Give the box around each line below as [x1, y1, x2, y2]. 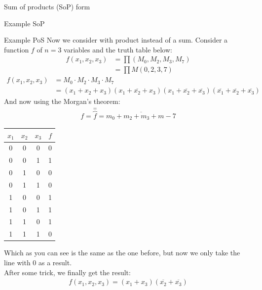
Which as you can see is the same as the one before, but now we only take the [4, 247, 240, 258]
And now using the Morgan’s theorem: [4, 96, 120, 106]
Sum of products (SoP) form [4, 1, 90, 11]
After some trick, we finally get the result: [4, 267, 131, 277]
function [4, 44, 29, 54]
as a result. [38, 257, 72, 267]
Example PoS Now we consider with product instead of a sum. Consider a [4, 35, 228, 45]
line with [4, 257, 31, 267]
